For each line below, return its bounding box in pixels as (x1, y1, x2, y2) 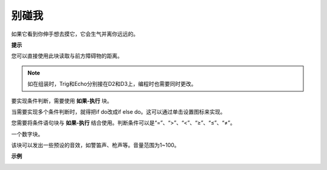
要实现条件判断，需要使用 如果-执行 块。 (11, 97, 113, 104)
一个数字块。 (11, 130, 44, 137)
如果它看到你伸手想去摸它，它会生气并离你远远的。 (11, 30, 139, 38)
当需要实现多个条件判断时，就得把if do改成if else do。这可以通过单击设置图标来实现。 (11, 108, 226, 115)
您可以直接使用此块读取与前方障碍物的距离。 (11, 52, 123, 60)
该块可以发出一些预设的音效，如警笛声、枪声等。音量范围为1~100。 (11, 142, 180, 149)
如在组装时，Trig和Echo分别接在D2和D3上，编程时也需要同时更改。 (27, 80, 197, 88)
